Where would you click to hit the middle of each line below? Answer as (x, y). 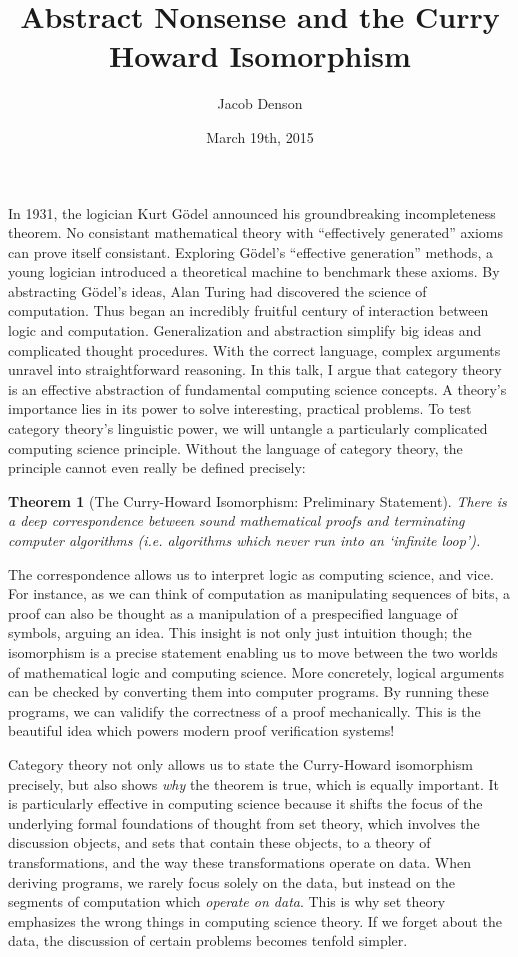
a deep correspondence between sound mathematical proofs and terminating (236, 520)
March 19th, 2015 (260, 136)
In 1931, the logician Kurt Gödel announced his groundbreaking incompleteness (252, 212)
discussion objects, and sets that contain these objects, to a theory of (219, 842)
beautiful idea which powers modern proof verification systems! (201, 730)
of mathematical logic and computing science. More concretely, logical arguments (256, 671)
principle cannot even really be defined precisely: (157, 467)
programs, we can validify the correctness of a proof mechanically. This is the (244, 710)
